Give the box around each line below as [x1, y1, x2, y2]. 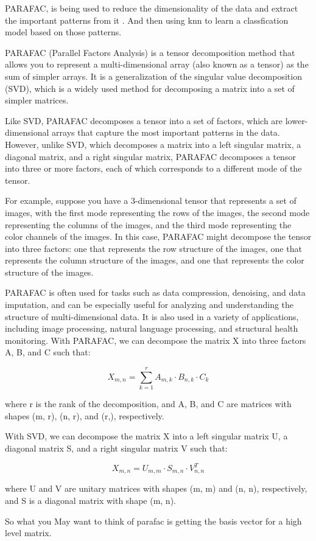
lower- [285, 114, 308, 127]
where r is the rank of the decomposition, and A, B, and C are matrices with [5, 397, 292, 410]
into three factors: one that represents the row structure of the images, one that [5, 242, 302, 254]
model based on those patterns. [5, 26, 122, 38]
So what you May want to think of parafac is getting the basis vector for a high [5, 514, 302, 527]
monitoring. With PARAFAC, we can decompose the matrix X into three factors [5, 333, 306, 346]
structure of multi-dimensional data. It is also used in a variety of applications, [5, 310, 299, 323]
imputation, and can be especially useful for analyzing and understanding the [5, 298, 294, 311]
